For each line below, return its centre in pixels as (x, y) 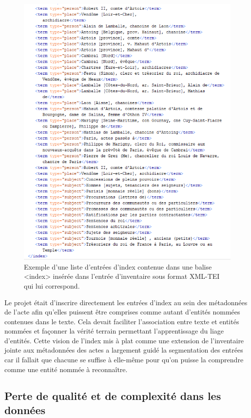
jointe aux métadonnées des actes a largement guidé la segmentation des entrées (124, 350)
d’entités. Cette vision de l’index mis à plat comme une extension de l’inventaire (124, 340)
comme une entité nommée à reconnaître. (66, 369)
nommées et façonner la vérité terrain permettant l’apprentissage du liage (114, 331)
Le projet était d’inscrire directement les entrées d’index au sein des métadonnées (126, 302)
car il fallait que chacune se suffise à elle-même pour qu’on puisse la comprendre (124, 360)
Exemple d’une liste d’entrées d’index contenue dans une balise (118, 266)
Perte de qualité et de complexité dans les (113, 395)
